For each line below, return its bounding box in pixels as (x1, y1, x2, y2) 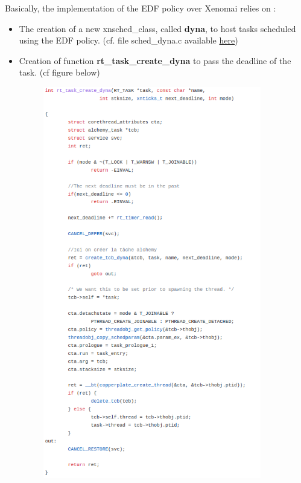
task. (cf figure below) (19, 66, 100, 79)
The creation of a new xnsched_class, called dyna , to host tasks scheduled (19, 22, 296, 34)
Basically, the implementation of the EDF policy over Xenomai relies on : (5, 2, 276, 14)
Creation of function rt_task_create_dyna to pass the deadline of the (19, 54, 291, 66)
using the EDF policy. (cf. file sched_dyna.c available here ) (19, 34, 238, 47)
